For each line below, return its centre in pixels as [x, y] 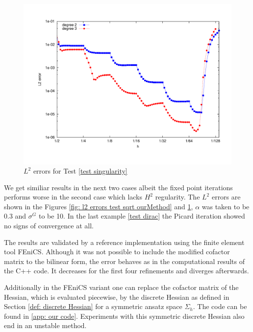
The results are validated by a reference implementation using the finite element [124, 242]
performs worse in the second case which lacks [73, 197]
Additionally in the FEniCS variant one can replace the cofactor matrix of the [121, 287]
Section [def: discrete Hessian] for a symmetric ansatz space [93, 306]
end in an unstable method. [45, 325]
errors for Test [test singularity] [80, 171]
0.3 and [15, 216]
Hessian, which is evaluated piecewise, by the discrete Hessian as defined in [117, 297]
